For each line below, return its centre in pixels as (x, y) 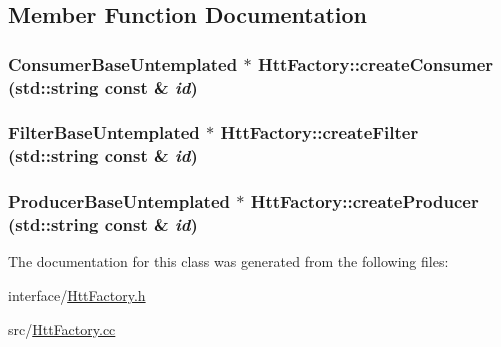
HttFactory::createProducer (364, 201)
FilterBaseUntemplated (104, 132)
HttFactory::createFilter (319, 132)
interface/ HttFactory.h (77, 295)
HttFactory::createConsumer (375, 63)
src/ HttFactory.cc (62, 328)
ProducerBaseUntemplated (119, 201)
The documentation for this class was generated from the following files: (228, 261)
